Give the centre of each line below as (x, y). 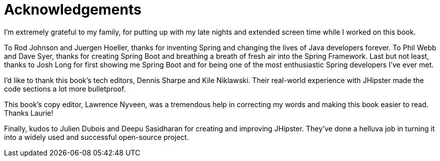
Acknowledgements (73, 10)
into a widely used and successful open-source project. (97, 137)
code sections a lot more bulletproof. (65, 89)
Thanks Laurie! (29, 113)
